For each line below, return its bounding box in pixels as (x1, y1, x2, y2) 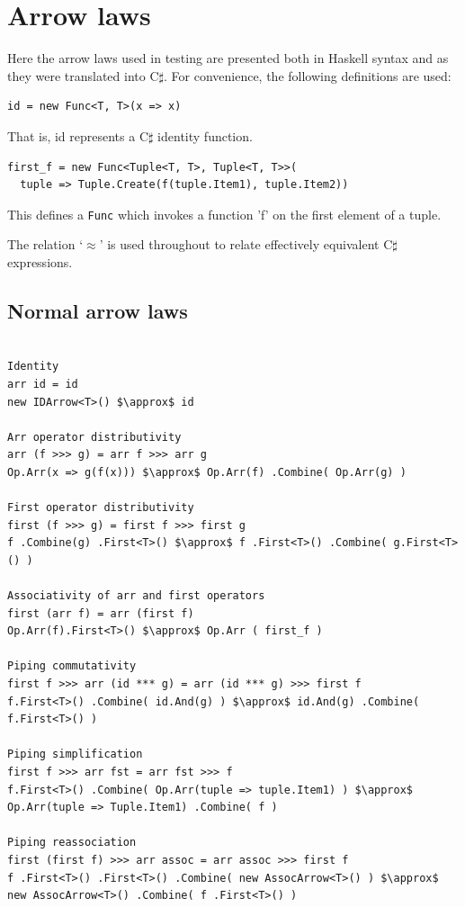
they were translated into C (7, 66, 159, 85)
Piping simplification (7, 748, 143, 761)
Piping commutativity (7, 660, 137, 673)
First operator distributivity (7, 501, 194, 515)
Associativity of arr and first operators (7, 589, 265, 603)
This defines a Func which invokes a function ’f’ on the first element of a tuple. (7, 204, 442, 223)
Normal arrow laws (7, 296, 188, 324)
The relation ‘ (7, 235, 84, 254)
